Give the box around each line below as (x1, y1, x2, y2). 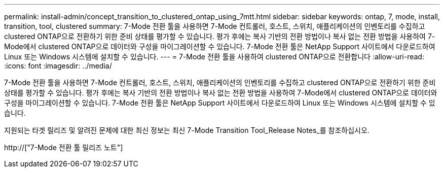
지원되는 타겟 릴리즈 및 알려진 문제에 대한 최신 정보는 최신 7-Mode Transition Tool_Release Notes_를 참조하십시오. (4, 126, 369, 134)
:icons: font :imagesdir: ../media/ (4, 61, 112, 70)
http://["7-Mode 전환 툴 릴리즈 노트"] (4, 143, 123, 152)
